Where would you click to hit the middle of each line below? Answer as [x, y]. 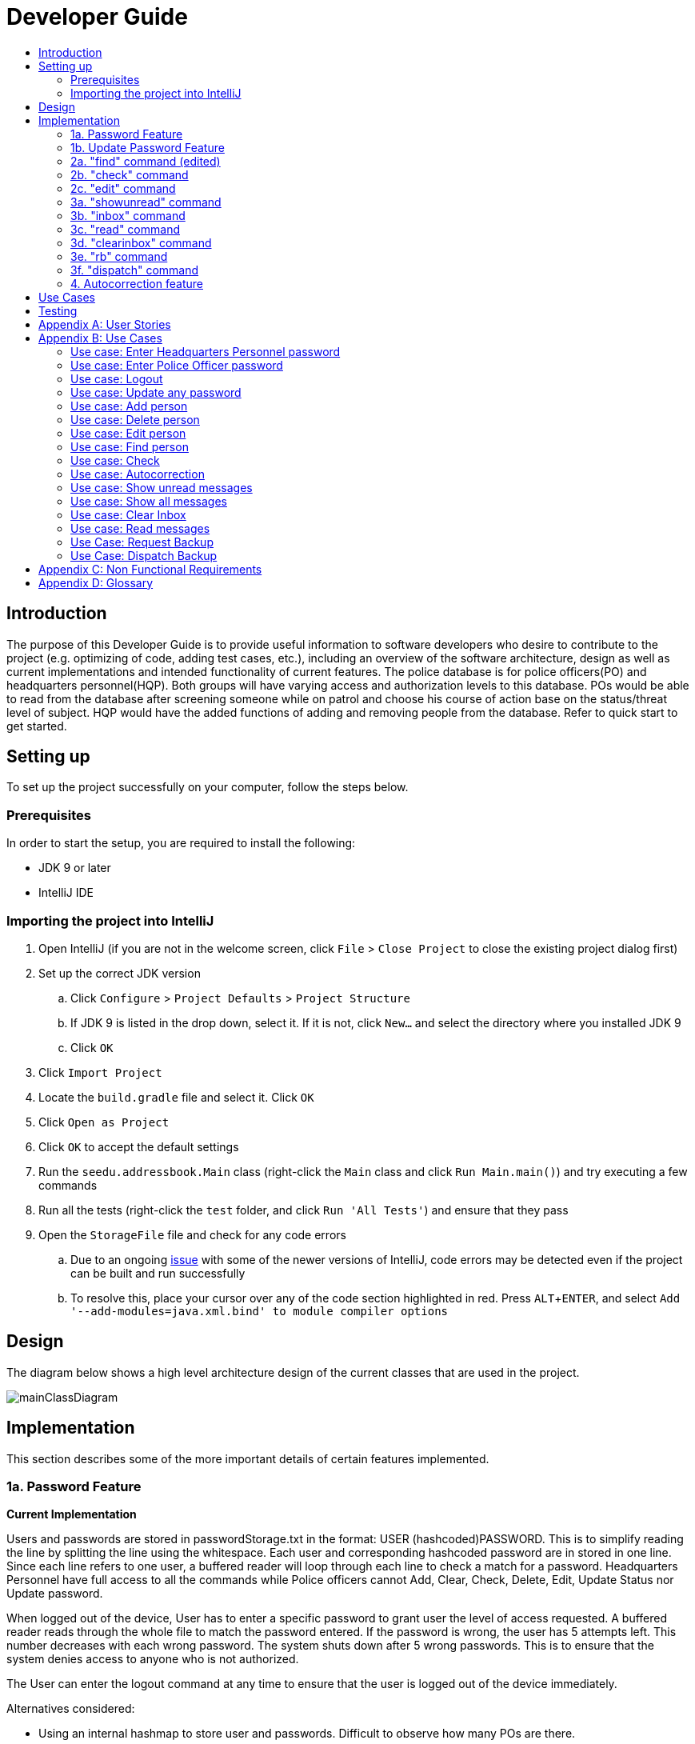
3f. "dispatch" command [135, 270]
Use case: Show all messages [149, 501]
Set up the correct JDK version [120, 973]
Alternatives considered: [71, 1709]
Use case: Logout [117, 378]
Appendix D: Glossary [96, 582]
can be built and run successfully [158, 1273]
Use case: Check [115, 460]
